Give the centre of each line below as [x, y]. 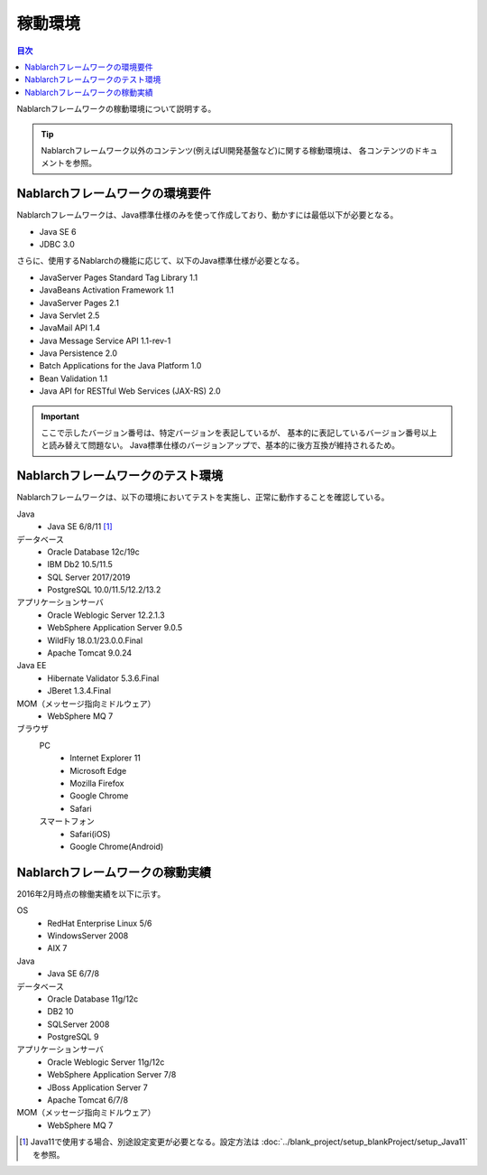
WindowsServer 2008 [88, 936]
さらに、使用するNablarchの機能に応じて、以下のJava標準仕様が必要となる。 [161, 261]
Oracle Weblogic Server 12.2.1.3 [106, 615]
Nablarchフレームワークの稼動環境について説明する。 [116, 109]
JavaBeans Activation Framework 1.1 [107, 290]
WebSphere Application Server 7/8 [112, 1075]
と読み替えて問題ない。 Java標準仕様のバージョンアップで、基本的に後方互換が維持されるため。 [221, 445]
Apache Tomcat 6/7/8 [88, 1100]
